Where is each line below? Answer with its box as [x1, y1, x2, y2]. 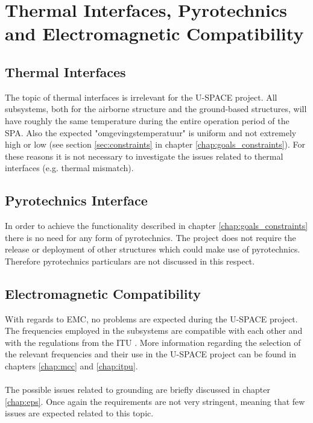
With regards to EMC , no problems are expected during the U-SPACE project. [5, 312, 298, 325]
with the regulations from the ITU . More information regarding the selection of [5, 336, 301, 348]
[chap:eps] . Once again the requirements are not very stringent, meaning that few [5, 395, 305, 407]
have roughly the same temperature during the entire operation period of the [5, 114, 289, 127]
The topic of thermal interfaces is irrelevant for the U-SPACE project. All [5, 90, 277, 103]
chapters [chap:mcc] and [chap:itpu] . [5, 360, 138, 372]
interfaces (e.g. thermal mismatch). [5, 161, 134, 174]
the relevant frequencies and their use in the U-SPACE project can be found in [5, 348, 296, 360]
